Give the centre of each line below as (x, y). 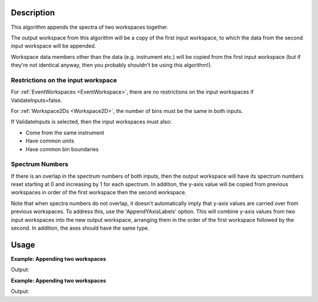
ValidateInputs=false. (37, 100)
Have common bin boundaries (62, 149)
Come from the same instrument (65, 132)
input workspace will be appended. (54, 46)
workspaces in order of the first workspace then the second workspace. (99, 193)
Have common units (50, 141)
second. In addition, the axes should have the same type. (80, 228)
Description (33, 13)
